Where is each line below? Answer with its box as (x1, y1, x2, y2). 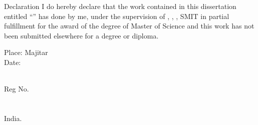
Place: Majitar (4, 47, 48, 57)
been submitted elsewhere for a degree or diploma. (4, 30, 159, 40)
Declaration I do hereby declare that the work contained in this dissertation (4, 1, 236, 11)
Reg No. (4, 83, 29, 94)
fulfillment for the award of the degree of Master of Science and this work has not (4, 20, 254, 31)
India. (4, 112, 22, 123)
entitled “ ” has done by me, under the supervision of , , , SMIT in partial (4, 10, 229, 21)
